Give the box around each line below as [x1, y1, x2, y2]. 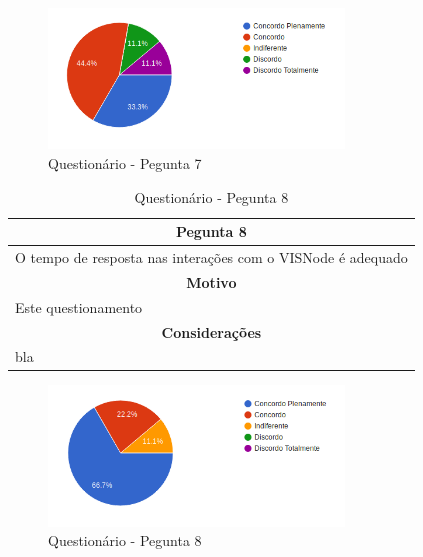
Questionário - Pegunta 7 [48, 152, 202, 173]
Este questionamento [15, 296, 143, 317]
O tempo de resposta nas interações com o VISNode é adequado [15, 247, 408, 267]
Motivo [186, 271, 237, 292]
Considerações [161, 321, 262, 342]
